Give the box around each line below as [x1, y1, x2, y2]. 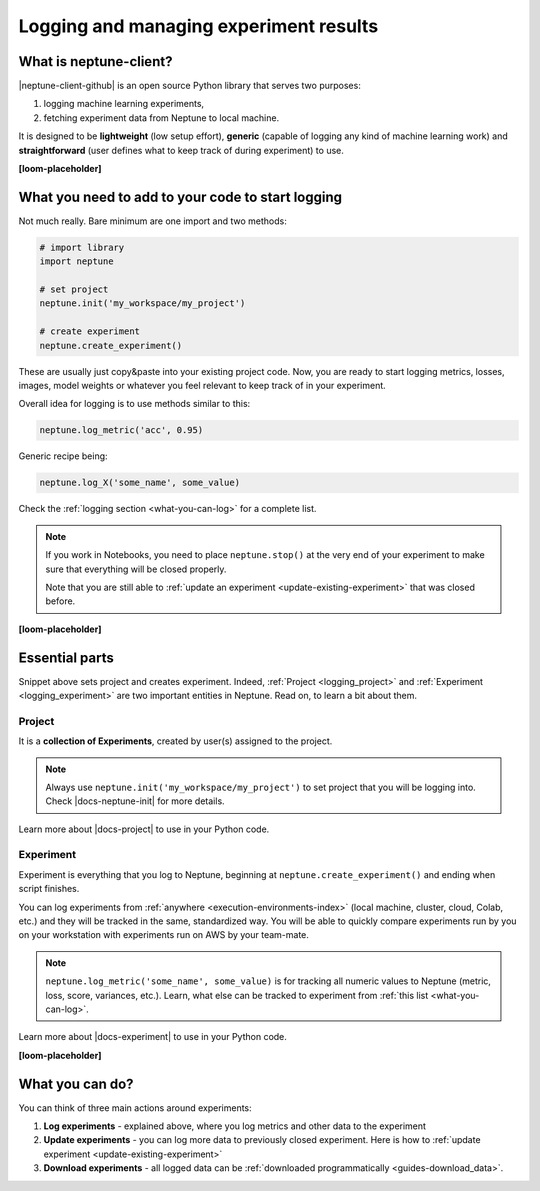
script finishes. [18, 883, 80, 895]
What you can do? [18, 1075, 134, 1092]
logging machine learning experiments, [43, 98, 205, 110]
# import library [39, 241, 125, 253]
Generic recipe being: [18, 450, 109, 462]
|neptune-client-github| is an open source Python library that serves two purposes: [18, 80, 362, 92]
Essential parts [18, 649, 114, 666]
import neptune [39, 256, 114, 267]
